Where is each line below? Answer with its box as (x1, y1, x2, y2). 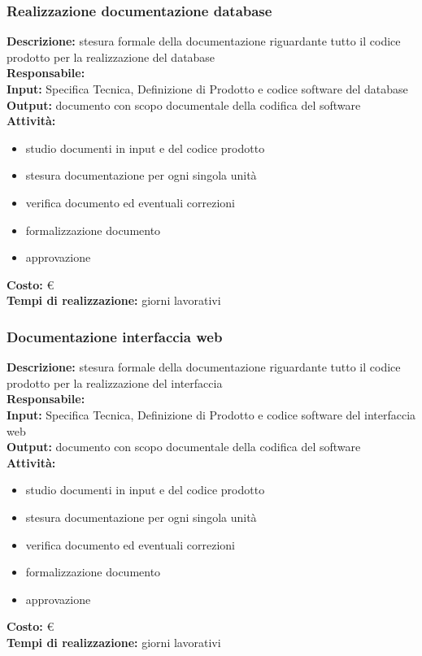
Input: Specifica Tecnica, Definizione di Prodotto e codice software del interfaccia (7, 406, 416, 423)
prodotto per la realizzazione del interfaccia (7, 374, 223, 391)
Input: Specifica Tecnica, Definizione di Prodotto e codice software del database (7, 80, 408, 97)
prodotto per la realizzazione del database (7, 48, 215, 65)
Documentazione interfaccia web (7, 326, 223, 346)
